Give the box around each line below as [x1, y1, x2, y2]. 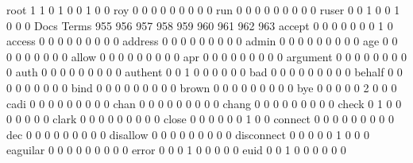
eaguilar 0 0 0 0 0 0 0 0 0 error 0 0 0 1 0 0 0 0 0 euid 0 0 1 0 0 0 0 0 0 [6, 142, 346, 158]
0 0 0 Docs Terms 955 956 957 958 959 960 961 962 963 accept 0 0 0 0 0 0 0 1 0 [6, 17, 393, 33]
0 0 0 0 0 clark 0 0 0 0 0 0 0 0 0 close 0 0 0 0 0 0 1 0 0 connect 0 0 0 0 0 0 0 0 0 [6, 111, 394, 127]
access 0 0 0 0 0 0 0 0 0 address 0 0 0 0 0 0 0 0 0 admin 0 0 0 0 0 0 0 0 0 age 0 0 [6, 33, 398, 49]
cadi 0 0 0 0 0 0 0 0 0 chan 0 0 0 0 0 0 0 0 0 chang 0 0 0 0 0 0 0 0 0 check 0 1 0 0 [6, 95, 402, 111]
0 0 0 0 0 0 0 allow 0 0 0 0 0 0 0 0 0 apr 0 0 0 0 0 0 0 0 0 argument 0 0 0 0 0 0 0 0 [6, 48, 407, 64]
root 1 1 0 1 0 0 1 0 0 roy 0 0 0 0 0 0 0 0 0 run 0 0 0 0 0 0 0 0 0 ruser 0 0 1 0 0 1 [6, 2, 400, 17]
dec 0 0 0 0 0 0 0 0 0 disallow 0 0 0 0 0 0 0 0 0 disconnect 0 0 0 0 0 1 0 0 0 [6, 126, 369, 142]
